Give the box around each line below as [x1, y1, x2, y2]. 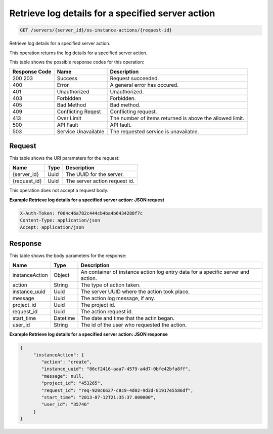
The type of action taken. [80, 281, 141, 288]
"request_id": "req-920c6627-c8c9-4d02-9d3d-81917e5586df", [41, 387, 194, 393]
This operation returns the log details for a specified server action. [9, 50, 148, 56]
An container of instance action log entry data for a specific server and [80, 269, 250, 276]
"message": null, [41, 373, 84, 379]
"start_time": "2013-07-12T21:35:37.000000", [41, 394, 156, 400]
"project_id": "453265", [41, 380, 103, 386]
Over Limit [57, 115, 82, 122]
